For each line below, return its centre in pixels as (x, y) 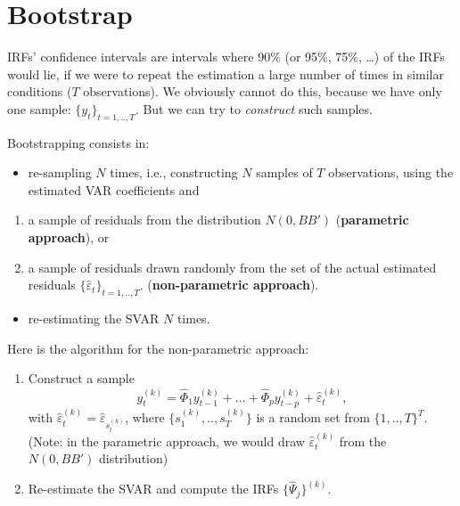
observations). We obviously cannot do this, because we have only (263, 91)
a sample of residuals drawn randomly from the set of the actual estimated (232, 267)
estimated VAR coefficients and (114, 189)
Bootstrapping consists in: (78, 142)
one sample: (39, 108)
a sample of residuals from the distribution (144, 220)
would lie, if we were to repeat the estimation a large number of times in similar (226, 73)
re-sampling (60, 172)
